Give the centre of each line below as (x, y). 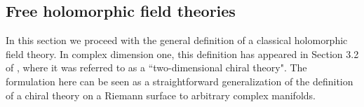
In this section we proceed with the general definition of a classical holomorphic (177, 40)
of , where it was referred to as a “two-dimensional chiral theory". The (156, 67)
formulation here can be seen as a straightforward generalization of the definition (180, 81)
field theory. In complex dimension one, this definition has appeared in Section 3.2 (182, 53)
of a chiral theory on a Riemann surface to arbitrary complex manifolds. (161, 95)
